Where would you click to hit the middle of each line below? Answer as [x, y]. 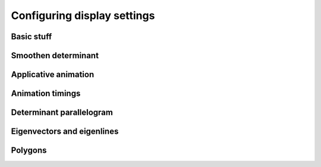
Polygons [29, 151]
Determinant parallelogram [62, 113]
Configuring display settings [83, 15]
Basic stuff [32, 37]
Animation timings [46, 94]
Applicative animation [53, 75]
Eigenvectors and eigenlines [65, 132]
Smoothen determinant [55, 56]
